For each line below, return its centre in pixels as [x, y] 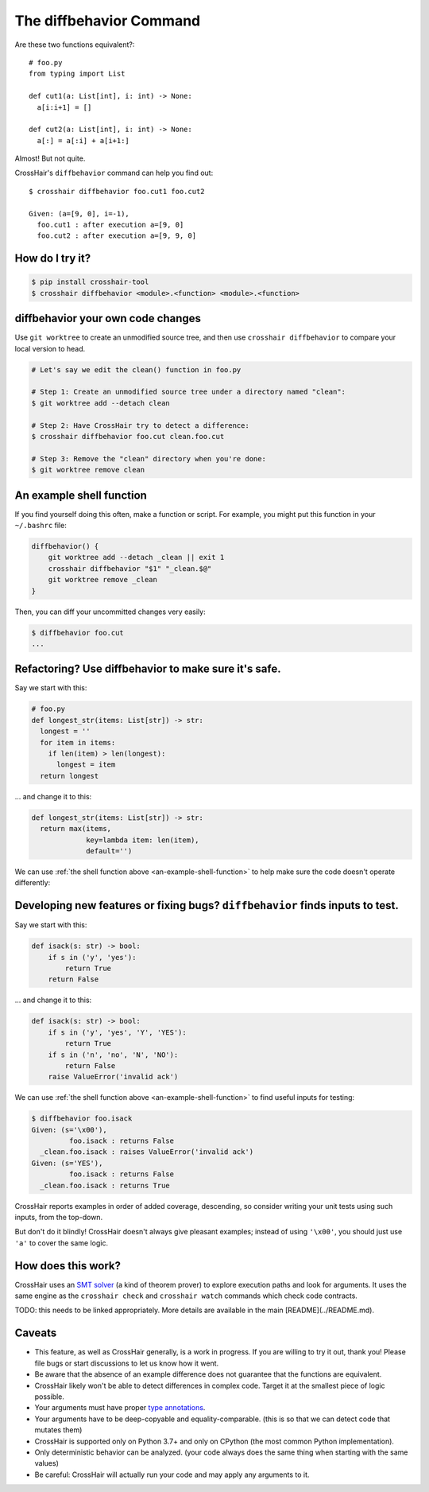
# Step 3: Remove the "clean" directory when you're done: [149, 458]
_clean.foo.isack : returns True [105, 1185]
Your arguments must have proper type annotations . [120, 1408]
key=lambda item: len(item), [143, 840]
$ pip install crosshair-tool [90, 282]
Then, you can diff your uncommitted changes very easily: [110, 612]
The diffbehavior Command [108, 21]
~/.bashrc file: [41, 526]
